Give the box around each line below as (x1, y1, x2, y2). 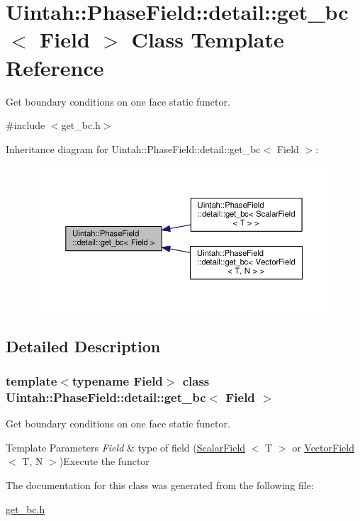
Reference (6, 52, 104, 82)
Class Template (131, 25, 284, 54)
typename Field (72, 372, 163, 390)
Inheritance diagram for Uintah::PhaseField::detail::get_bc (6, 141, 261, 156)
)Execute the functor (59, 454, 150, 469)
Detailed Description (6, 335, 161, 357)
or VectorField (292, 439, 354, 454)
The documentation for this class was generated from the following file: (6, 478, 314, 493)
